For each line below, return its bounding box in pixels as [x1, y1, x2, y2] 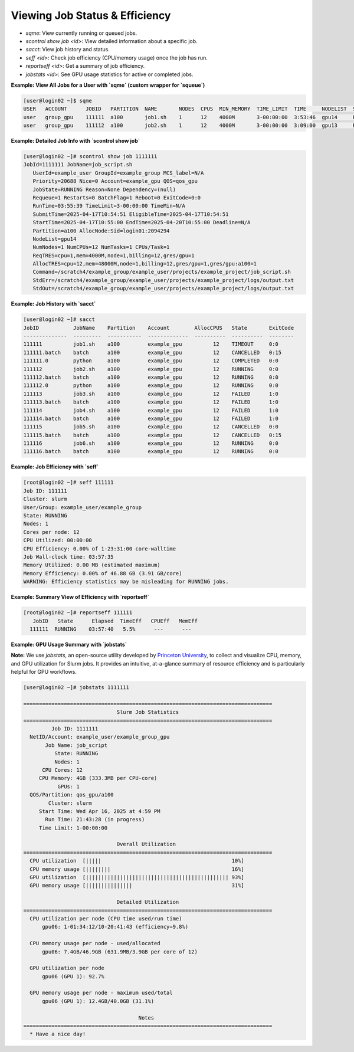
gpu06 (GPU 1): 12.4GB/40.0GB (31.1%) [42, 998, 155, 1004]
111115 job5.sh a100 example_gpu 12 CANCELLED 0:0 [23, 424, 278, 430]
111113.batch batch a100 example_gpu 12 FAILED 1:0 [23, 399, 278, 405]
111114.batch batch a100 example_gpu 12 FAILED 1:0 [23, 415, 278, 422]
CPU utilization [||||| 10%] [29, 857, 245, 864]
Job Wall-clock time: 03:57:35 [23, 553, 114, 560]
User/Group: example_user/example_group [23, 504, 142, 510]
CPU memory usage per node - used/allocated [29, 940, 160, 947]
